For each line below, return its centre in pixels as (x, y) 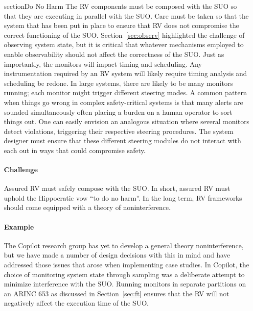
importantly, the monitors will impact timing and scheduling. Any (103, 64)
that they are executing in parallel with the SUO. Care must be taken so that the (126, 15)
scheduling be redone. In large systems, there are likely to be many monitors (118, 83)
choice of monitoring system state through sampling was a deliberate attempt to (124, 274)
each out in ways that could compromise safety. (75, 150)
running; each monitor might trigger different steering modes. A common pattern (126, 92)
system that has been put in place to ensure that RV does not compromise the (122, 25)
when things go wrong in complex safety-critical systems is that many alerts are (124, 102)
